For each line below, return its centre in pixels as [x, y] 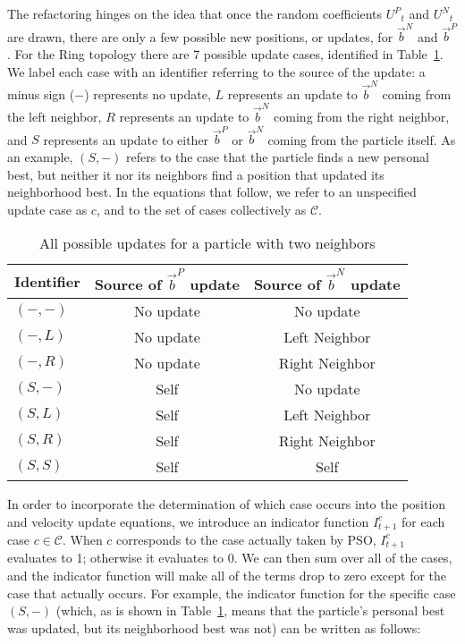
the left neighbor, [55, 117]
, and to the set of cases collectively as [201, 209]
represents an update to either [126, 139]
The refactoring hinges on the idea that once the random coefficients [195, 13]
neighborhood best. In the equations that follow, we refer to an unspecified [212, 192]
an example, [40, 157]
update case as [47, 209]
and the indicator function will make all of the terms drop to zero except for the [227, 576]
